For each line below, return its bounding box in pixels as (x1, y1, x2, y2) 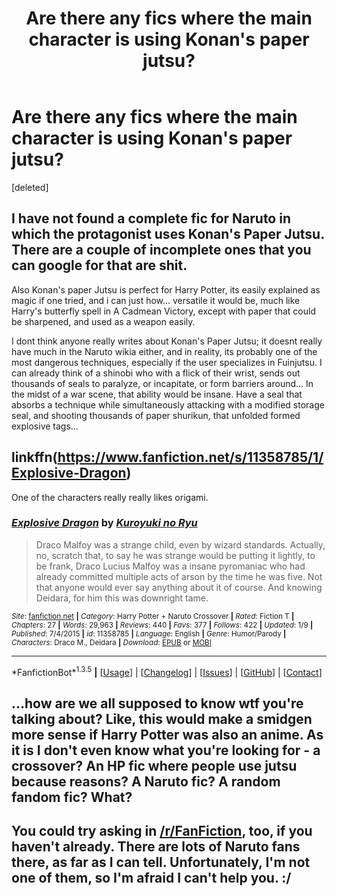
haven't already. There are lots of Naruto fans (11, 838, 301, 856)
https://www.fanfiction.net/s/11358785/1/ (57, 449, 324, 466)
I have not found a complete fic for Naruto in (11, 210, 291, 227)
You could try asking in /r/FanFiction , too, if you (11, 823, 313, 840)
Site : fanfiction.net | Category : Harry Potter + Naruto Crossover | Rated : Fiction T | (11, 611, 295, 621)
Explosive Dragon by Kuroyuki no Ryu (11, 516, 198, 530)
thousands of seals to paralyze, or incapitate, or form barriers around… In (11, 377, 314, 389)
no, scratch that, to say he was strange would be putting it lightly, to (35, 549, 316, 561)
